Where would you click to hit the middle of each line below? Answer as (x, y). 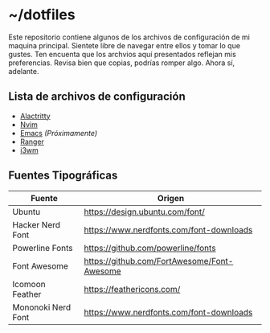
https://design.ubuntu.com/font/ (144, 212)
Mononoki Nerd (42, 307)
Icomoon (29, 284)
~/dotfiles (42, 15)
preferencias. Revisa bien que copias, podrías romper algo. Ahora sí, (122, 63)
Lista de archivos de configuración (97, 97)
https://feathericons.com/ (132, 289)
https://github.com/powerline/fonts (150, 248)
